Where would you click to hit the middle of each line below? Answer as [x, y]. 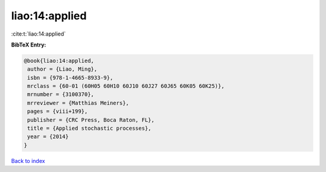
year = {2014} [48, 137]
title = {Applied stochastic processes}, [89, 129]
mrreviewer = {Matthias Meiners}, [78, 103]
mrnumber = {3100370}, [61, 94]
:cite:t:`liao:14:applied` [39, 34]
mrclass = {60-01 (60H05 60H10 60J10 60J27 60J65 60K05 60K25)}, [126, 86]
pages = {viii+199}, [58, 111]
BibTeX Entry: [29, 45]
